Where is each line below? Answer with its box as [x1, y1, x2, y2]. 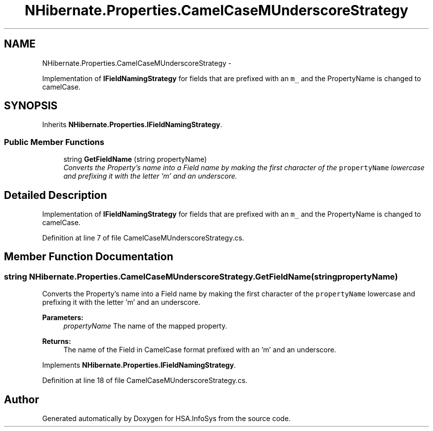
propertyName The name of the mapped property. [63, 322, 227, 331]
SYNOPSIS [4, 99, 58, 112]
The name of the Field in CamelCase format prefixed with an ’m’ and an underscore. [63, 345, 337, 354]
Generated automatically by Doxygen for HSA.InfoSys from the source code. [42, 414, 291, 423]
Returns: [42, 337, 71, 346]
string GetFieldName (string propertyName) [63, 155, 207, 164]
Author [4, 393, 39, 406]
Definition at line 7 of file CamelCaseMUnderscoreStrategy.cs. [42, 234, 244, 242]
